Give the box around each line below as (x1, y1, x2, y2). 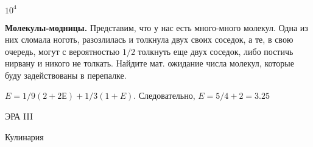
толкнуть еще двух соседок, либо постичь (138, 45, 294, 57)
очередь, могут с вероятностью (5, 45, 120, 57)
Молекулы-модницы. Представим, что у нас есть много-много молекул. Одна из (5, 21, 308, 34)
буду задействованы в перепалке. (5, 68, 127, 81)
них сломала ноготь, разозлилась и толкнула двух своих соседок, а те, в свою (5, 33, 294, 46)
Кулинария (5, 130, 44, 143)
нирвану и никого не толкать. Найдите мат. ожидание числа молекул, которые (5, 57, 294, 70)
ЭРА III (5, 110, 33, 123)
